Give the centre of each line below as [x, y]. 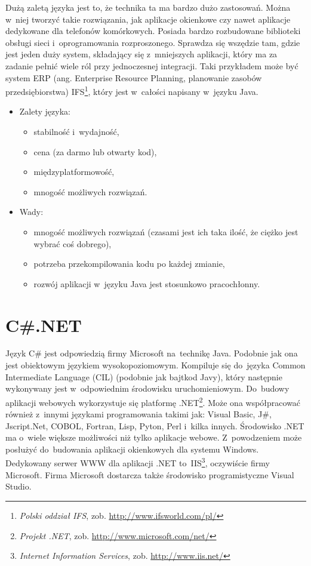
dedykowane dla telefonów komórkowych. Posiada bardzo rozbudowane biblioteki [153, 31]
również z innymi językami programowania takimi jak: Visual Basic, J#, [138, 414]
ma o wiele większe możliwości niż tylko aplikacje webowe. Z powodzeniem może [154, 437]
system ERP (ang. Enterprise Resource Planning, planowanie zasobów [134, 77]
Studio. [19, 486]
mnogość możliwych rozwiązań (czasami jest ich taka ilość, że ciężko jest [166, 231]
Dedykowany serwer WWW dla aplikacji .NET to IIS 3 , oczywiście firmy [138, 462]
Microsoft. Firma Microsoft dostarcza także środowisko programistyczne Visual [150, 474]
